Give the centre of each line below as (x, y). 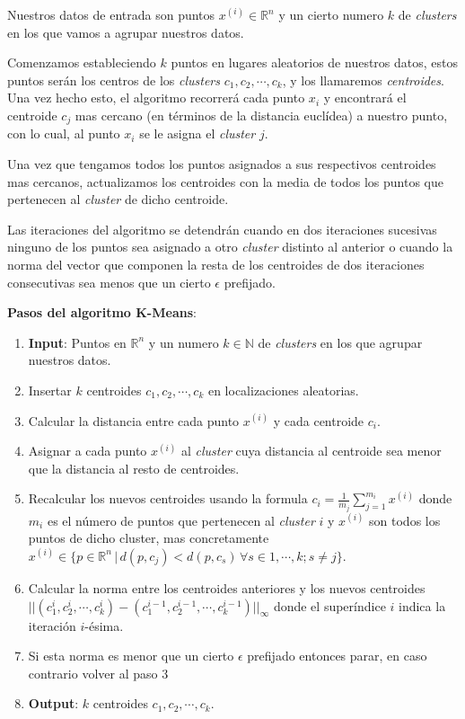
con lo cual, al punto (64, 133)
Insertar (50, 390)
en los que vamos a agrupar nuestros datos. (126, 32)
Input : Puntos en (77, 342)
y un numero (184, 342)
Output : (53, 703)
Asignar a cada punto (88, 451)
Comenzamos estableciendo (82, 62)
